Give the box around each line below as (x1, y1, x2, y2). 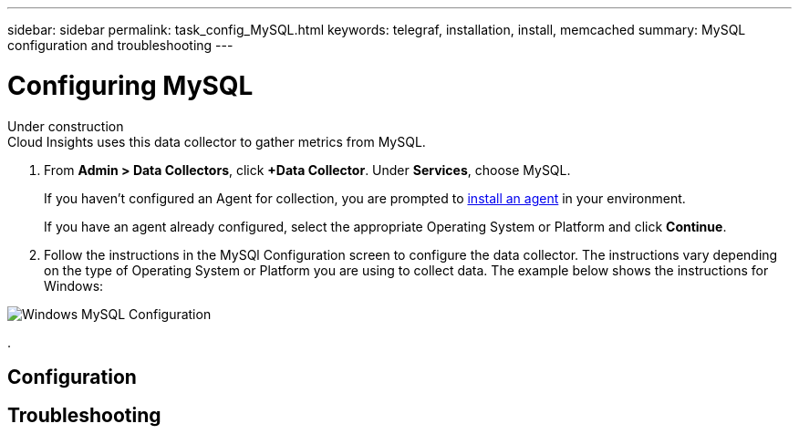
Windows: (44, 277, 104, 294)
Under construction (7, 118, 124, 134)
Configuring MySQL (7, 69, 254, 101)
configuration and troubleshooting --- (7, 37, 233, 53)
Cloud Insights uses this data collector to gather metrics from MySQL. (7, 133, 426, 150)
